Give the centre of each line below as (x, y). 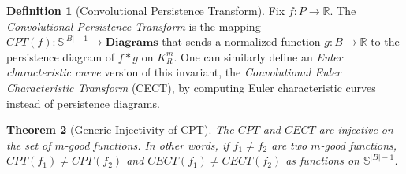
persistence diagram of (61, 56)
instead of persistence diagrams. (83, 103)
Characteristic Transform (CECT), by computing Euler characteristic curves (191, 87)
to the (385, 41)
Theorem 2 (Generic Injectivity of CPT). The (120, 130)
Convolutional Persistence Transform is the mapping (134, 26)
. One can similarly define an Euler (258, 56)
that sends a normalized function (241, 41)
